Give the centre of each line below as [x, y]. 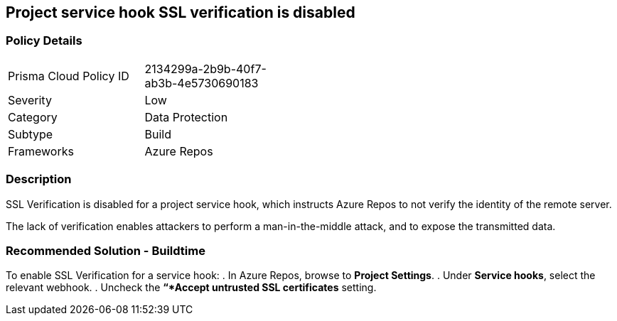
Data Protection [186, 117]
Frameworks [41, 151]
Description [39, 179]
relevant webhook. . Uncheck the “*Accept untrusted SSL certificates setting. [191, 288]
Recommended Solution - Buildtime [106, 250]
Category [33, 117]
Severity [30, 100]
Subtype [31, 134]
